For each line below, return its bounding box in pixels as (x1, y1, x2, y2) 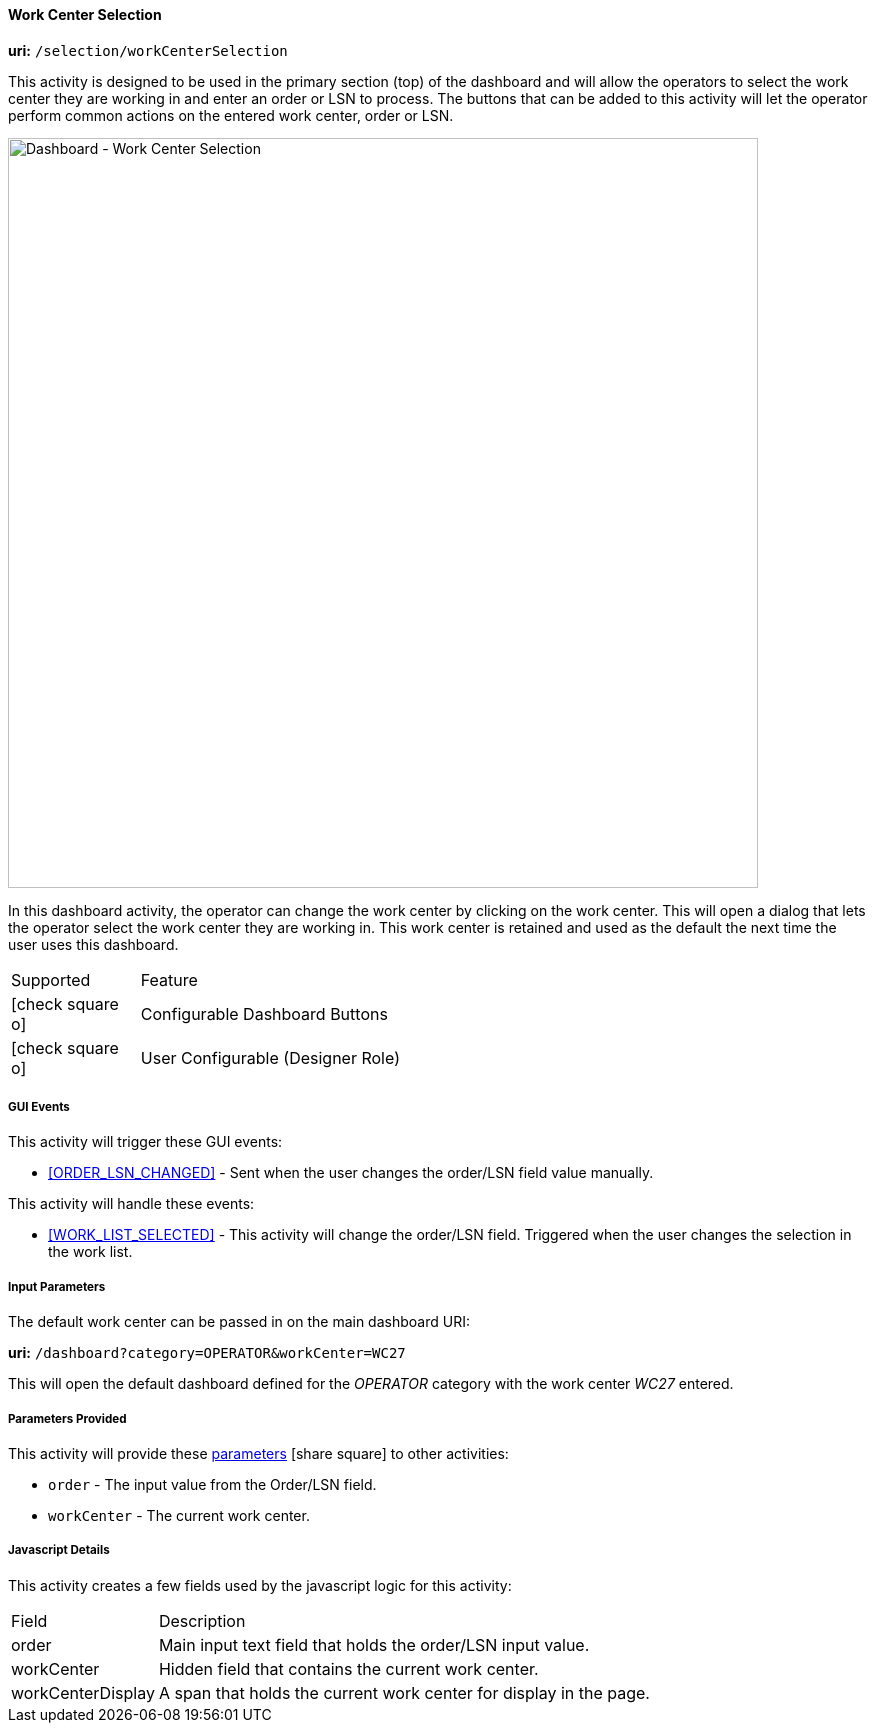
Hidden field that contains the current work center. (158, 1658, 539, 1679)
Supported (11, 969, 91, 990)
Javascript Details (8, 1543, 110, 1558)
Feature (140, 969, 198, 990)
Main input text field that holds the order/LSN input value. (158, 1634, 590, 1655)
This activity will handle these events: (8, 1195, 255, 1213)
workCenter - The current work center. (48, 1506, 310, 1524)
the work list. (48, 1243, 133, 1261)
